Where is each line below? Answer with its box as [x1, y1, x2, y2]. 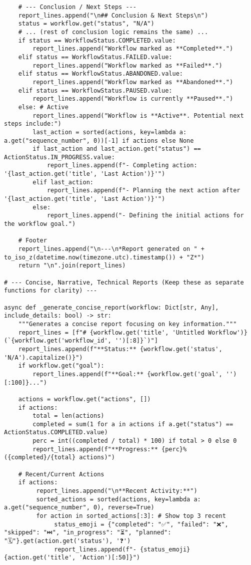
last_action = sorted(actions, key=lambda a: [32, 128, 187, 136]
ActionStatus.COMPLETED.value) [4, 429, 108, 436]
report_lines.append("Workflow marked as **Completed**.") [32, 45, 233, 53]
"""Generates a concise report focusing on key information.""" [18, 320, 237, 328]
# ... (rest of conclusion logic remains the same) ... [18, 28, 208, 36]
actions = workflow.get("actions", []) [18, 395, 151, 403]
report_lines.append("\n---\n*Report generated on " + [18, 245, 204, 253]
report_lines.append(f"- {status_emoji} [54, 545, 190, 553]
